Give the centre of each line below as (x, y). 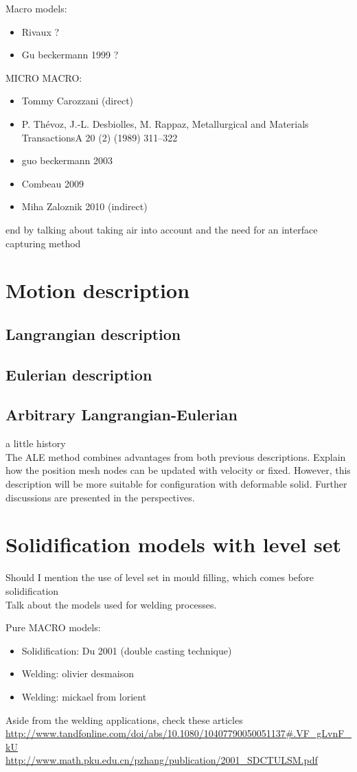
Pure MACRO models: (53, 627)
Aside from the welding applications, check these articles (124, 719)
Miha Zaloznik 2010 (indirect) (84, 206)
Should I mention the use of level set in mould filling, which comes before (160, 577)
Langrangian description (93, 333)
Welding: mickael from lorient (84, 696)
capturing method (43, 243)
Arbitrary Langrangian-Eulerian (122, 415)
